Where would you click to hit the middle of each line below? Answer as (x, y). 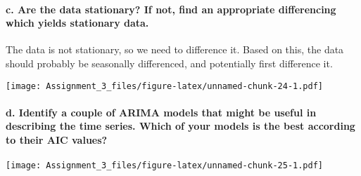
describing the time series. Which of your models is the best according (180, 126)
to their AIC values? (57, 140)
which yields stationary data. (77, 23)
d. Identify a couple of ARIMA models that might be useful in (161, 112)
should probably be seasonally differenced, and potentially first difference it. (169, 63)
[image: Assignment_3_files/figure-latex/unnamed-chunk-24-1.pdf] (165, 86)
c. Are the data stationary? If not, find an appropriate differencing (171, 9)
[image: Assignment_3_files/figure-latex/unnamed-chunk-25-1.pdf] (165, 166)
